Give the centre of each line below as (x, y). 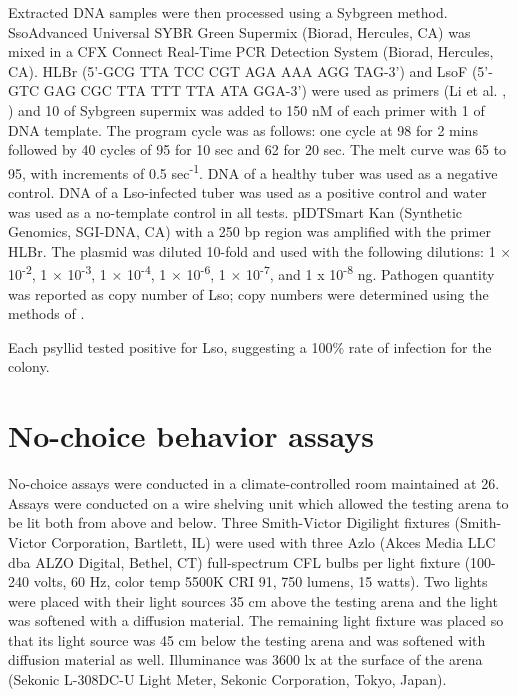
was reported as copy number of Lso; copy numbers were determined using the (248, 293)
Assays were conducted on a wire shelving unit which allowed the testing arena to (258, 502)
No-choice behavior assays (191, 435)
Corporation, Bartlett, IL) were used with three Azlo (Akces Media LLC (273, 541)
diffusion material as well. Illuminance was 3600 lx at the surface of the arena (245, 659)
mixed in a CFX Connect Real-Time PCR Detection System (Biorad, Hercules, (251, 51)
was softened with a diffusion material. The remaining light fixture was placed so (256, 620)
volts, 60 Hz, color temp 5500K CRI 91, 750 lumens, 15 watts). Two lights (260, 581)
